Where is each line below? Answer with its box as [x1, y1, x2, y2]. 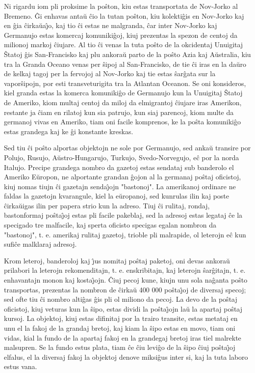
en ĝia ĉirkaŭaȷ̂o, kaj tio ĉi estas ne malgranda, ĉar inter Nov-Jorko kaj [4, 20, 217, 30]
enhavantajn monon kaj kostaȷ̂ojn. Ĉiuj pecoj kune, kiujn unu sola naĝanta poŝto [4, 275, 248, 285]
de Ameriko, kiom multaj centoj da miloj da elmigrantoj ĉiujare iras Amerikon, [4, 97, 242, 107]
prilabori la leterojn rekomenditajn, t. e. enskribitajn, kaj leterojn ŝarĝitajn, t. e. [4, 265, 246, 275]
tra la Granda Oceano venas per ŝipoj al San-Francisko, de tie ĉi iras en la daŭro [4, 58, 246, 69]
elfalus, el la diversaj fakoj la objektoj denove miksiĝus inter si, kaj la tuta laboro [4, 351, 248, 362]
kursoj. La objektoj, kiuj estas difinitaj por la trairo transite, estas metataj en [4, 313, 238, 323]
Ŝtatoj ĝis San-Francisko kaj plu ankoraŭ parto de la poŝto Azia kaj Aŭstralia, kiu [4, 49, 251, 59]
